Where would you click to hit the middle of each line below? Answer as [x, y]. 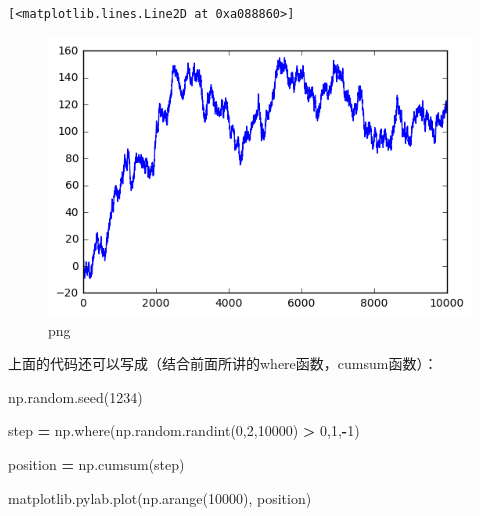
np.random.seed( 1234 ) [75, 396]
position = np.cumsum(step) [96, 464]
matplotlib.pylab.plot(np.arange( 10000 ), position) [160, 497]
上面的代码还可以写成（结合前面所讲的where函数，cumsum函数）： [223, 363]
